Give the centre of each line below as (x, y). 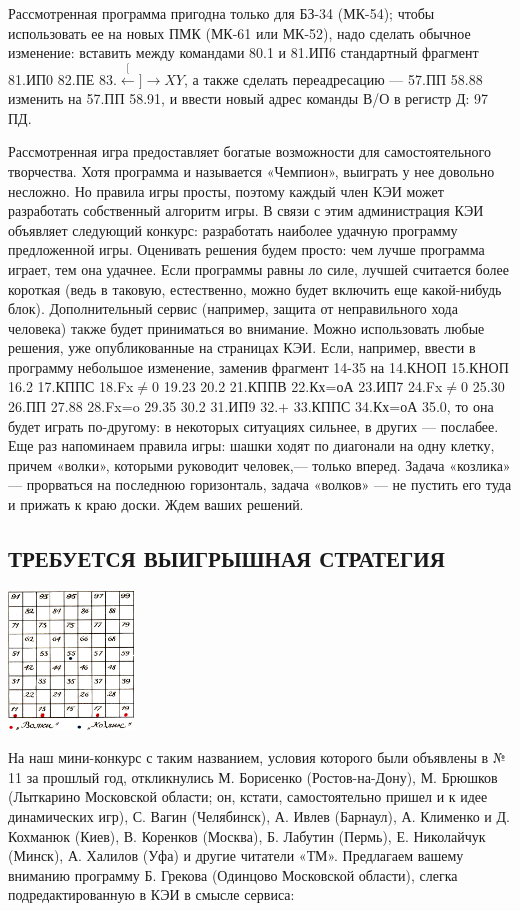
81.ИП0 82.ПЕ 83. (62, 78)
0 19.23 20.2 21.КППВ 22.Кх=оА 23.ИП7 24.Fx (297, 386)
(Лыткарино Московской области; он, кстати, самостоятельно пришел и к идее (248, 796)
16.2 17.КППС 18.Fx (71, 386)
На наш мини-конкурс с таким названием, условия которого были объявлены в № (257, 757)
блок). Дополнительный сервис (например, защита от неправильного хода (233, 308)
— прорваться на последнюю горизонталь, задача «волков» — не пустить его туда (260, 484)
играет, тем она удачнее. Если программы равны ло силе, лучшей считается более (258, 268)
